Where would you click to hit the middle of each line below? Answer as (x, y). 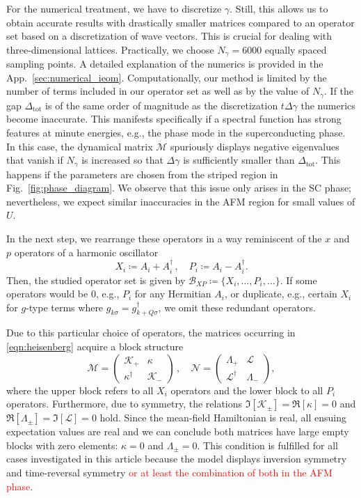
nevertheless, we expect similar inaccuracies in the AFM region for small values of (181, 201)
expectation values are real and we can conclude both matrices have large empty (178, 431)
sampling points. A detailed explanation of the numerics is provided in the (165, 64)
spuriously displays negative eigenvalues (255, 146)
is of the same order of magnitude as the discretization (162, 105)
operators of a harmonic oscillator (86, 252)
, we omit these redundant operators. (237, 307)
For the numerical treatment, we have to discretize (114, 8)
